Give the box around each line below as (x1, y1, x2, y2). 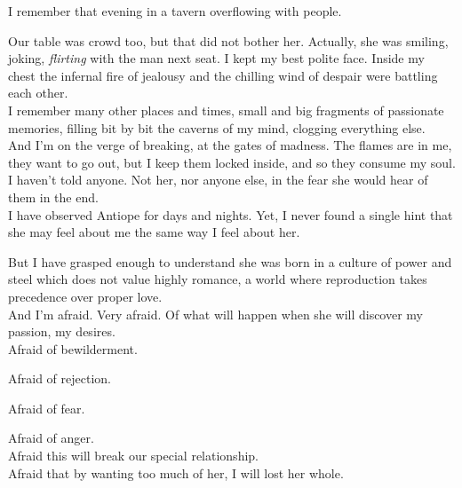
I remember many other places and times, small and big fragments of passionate (8, 100, 444, 119)
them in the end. (8, 187, 99, 206)
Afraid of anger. (8, 429, 94, 447)
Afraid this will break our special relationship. (8, 446, 259, 465)
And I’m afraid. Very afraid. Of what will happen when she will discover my (8, 304, 424, 323)
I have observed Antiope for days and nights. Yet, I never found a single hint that (8, 205, 453, 224)
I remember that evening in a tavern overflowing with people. (8, 2, 342, 20)
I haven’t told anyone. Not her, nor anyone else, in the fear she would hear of (8, 170, 428, 189)
